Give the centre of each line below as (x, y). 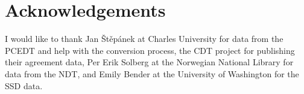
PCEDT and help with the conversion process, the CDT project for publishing (150, 50)
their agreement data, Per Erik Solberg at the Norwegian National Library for (149, 62)
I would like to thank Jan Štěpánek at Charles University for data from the (144, 39)
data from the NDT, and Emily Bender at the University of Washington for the (152, 73)
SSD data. (24, 85)
